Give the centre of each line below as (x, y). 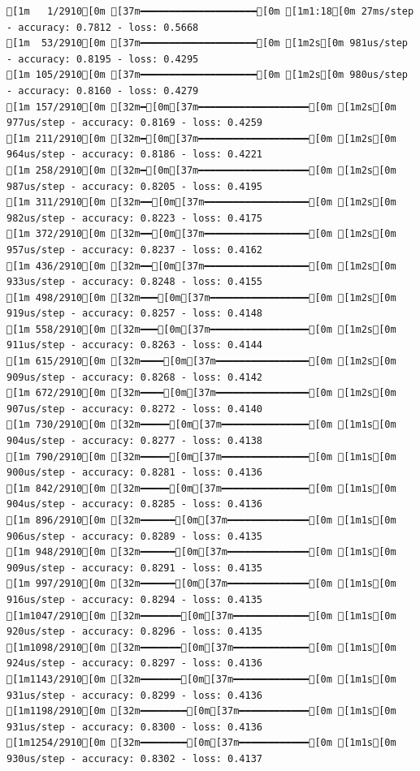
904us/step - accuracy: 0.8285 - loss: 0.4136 (134, 504)
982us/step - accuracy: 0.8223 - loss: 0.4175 (134, 218)
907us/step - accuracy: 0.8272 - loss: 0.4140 (134, 409)
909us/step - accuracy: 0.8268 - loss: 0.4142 (134, 377)
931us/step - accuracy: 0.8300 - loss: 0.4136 (134, 727)
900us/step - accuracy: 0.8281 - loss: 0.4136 (134, 473)
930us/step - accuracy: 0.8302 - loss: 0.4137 (134, 758)
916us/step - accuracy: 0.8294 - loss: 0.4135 (134, 599)
